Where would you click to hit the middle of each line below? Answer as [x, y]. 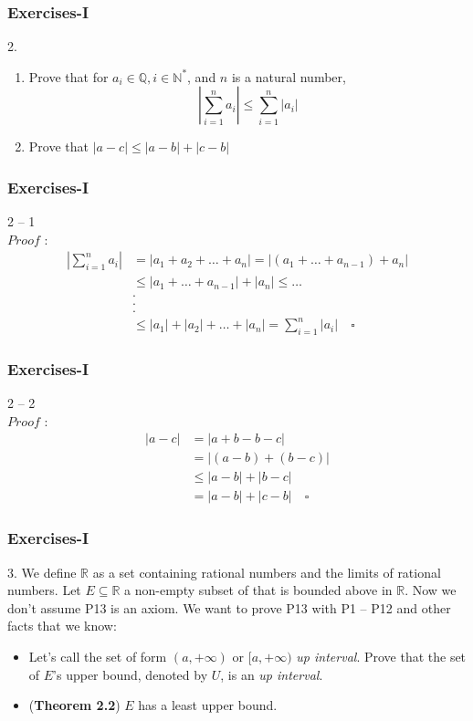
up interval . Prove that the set [381, 657]
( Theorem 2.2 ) [74, 705]
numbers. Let [44, 590]
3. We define [42, 572]
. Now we [431, 590]
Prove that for [68, 76]
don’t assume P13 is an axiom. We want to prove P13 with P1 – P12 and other [229, 607]
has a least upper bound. [208, 705]
